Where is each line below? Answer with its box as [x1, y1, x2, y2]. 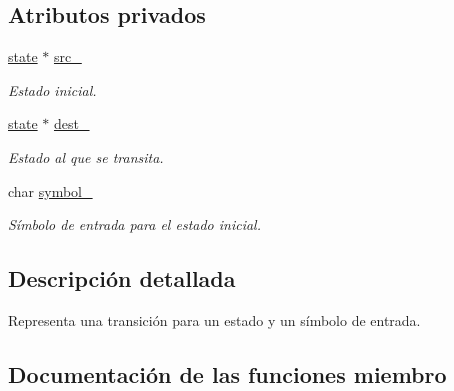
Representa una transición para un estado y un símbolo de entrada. [8, 309, 421, 330]
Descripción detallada [8, 263, 236, 294]
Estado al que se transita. [8, 146, 164, 167]
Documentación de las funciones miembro [8, 358, 447, 389]
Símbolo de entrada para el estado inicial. [8, 214, 261, 235]
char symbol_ [8, 180, 93, 201]
